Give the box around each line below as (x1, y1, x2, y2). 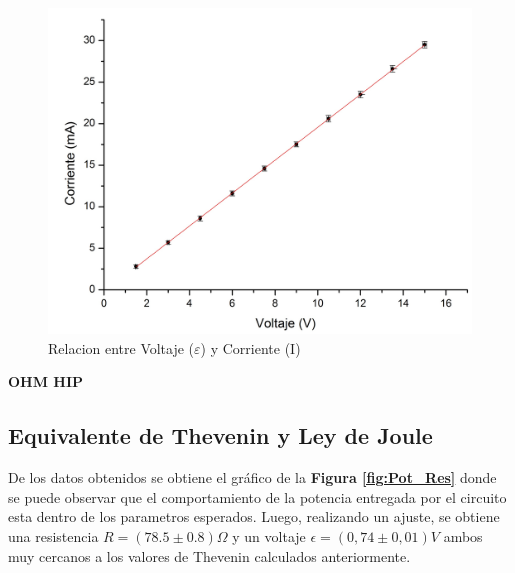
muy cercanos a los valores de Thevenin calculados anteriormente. (8, 545, 411, 566)
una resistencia (8, 526, 99, 547)
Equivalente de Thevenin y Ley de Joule (8, 420, 433, 451)
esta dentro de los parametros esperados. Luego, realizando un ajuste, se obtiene (8, 506, 500, 527)
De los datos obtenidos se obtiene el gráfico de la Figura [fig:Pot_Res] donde (8, 467, 497, 488)
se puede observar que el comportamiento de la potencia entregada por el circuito (8, 486, 507, 507)
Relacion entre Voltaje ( (48, 337, 195, 358)
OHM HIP (8, 371, 84, 392)
